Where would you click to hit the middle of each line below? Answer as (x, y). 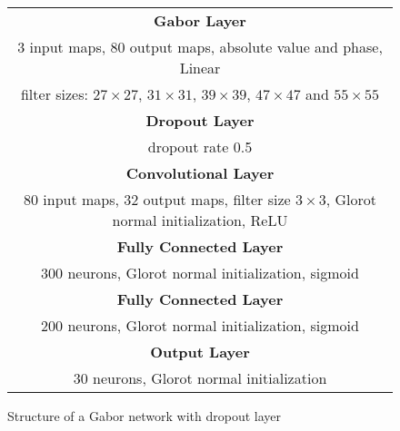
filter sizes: (54, 94)
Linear (200, 68)
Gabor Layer (200, 20)
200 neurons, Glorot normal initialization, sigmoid (200, 325)
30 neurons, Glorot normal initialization (200, 378)
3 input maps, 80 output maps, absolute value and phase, (200, 47)
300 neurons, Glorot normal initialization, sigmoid (200, 273)
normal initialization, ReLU (200, 220)
